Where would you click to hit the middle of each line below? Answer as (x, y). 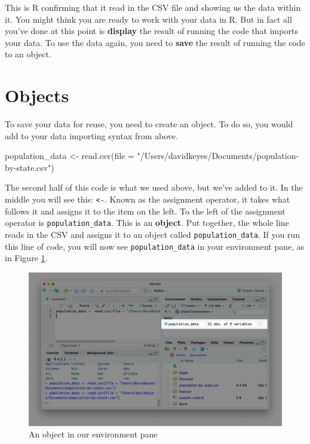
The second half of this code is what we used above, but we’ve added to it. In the (154, 187)
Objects (37, 95)
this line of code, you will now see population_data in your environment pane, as (155, 246)
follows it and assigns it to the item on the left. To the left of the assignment (145, 211)
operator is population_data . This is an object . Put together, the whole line (147, 223)
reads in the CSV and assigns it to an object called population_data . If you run (152, 234)
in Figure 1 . (26, 258)
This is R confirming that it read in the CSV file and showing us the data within (153, 7)
